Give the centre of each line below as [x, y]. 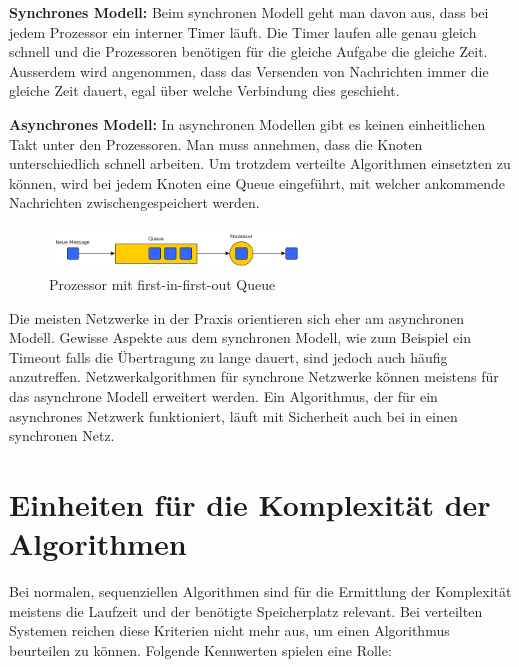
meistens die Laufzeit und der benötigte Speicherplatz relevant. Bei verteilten [246, 610]
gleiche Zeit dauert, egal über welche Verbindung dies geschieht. [204, 90]
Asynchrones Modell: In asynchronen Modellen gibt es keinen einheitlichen [247, 123]
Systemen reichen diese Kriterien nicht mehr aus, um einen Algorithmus [229, 630]
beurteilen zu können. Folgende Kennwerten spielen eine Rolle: [200, 649]
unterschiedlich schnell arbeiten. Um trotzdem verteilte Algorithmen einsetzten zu [260, 163]
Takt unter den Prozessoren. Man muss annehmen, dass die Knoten [216, 143]
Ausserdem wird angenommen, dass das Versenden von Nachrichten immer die [249, 70]
